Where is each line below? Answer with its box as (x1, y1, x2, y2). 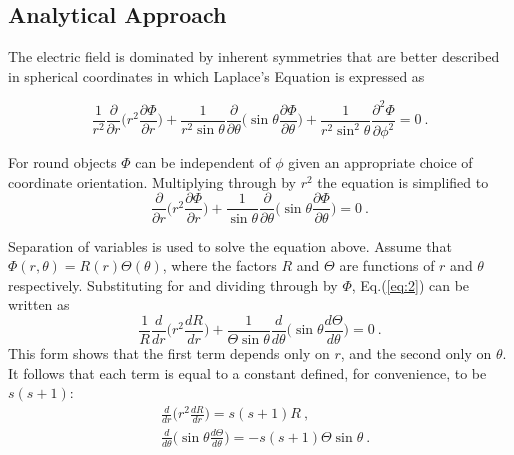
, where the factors (162, 255, 277, 276)
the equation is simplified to (317, 171, 489, 192)
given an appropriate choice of (288, 152, 473, 173)
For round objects (8, 152, 117, 173)
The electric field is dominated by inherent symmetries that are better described (8, 46, 500, 67)
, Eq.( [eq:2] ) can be (351, 274, 470, 295)
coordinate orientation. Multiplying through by (8, 171, 296, 192)
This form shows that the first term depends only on (8, 342, 330, 363)
